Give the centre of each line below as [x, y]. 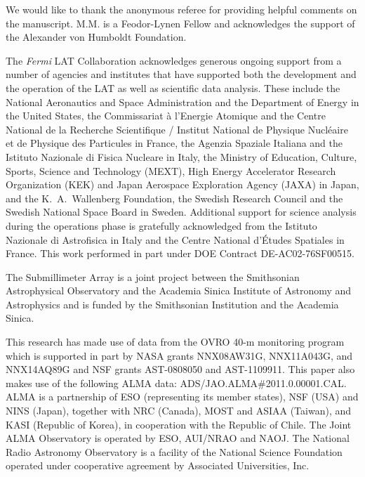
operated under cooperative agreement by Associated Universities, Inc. [158, 465]
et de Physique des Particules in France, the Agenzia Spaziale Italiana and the [174, 143]
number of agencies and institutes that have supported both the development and [181, 74]
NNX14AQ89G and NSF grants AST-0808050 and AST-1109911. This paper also [180, 369]
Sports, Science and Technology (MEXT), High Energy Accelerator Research [171, 170]
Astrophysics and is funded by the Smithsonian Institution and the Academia [172, 304]
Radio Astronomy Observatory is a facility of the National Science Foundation [174, 451]
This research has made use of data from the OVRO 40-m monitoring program [175, 342]
